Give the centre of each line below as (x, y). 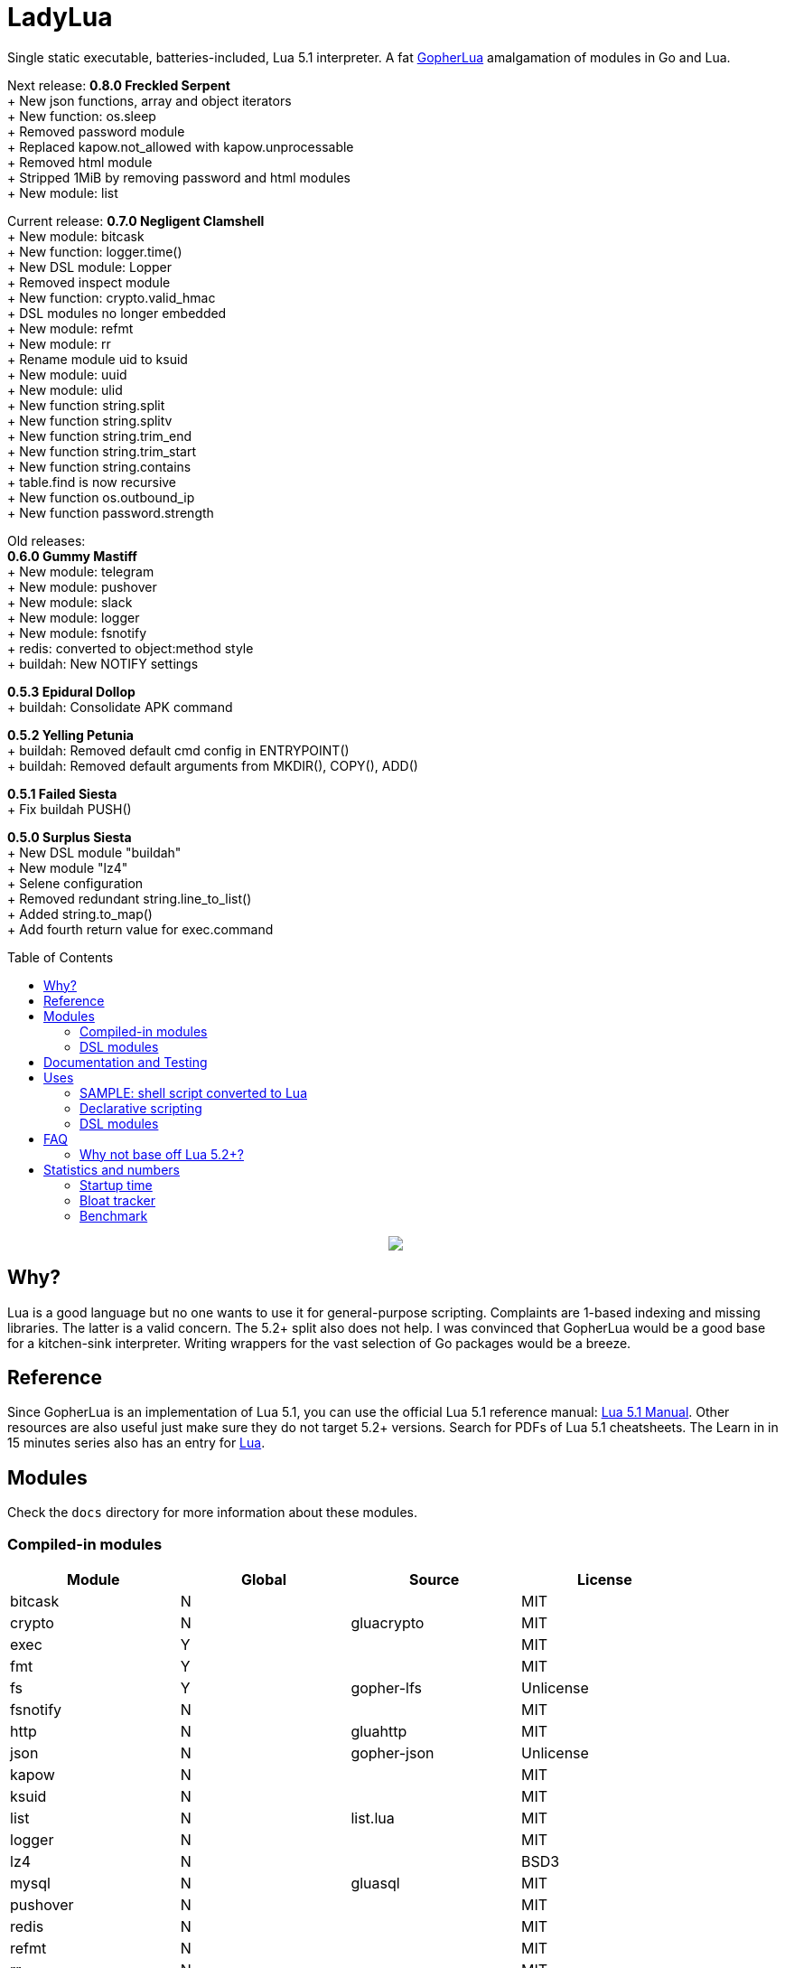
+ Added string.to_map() (80, 914)
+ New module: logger (74, 617)
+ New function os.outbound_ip (101, 497)
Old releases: (47, 540)
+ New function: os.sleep (82, 116)
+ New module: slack (70, 602)
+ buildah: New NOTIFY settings (103, 663)
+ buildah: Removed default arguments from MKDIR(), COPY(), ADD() (213, 765)
